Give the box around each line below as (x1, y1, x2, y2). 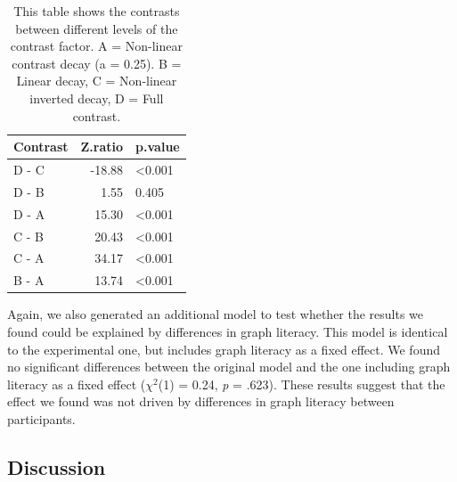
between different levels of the (15, 19, 178, 37)
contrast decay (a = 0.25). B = (12, 53, 182, 72)
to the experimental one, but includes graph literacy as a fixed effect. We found (7, 339, 440, 358)
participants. (7, 409, 76, 428)
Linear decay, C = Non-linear (16, 71, 177, 90)
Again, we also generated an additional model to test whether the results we (7, 305, 424, 323)
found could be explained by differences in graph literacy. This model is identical (7, 322, 448, 340)
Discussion (7, 453, 106, 480)
